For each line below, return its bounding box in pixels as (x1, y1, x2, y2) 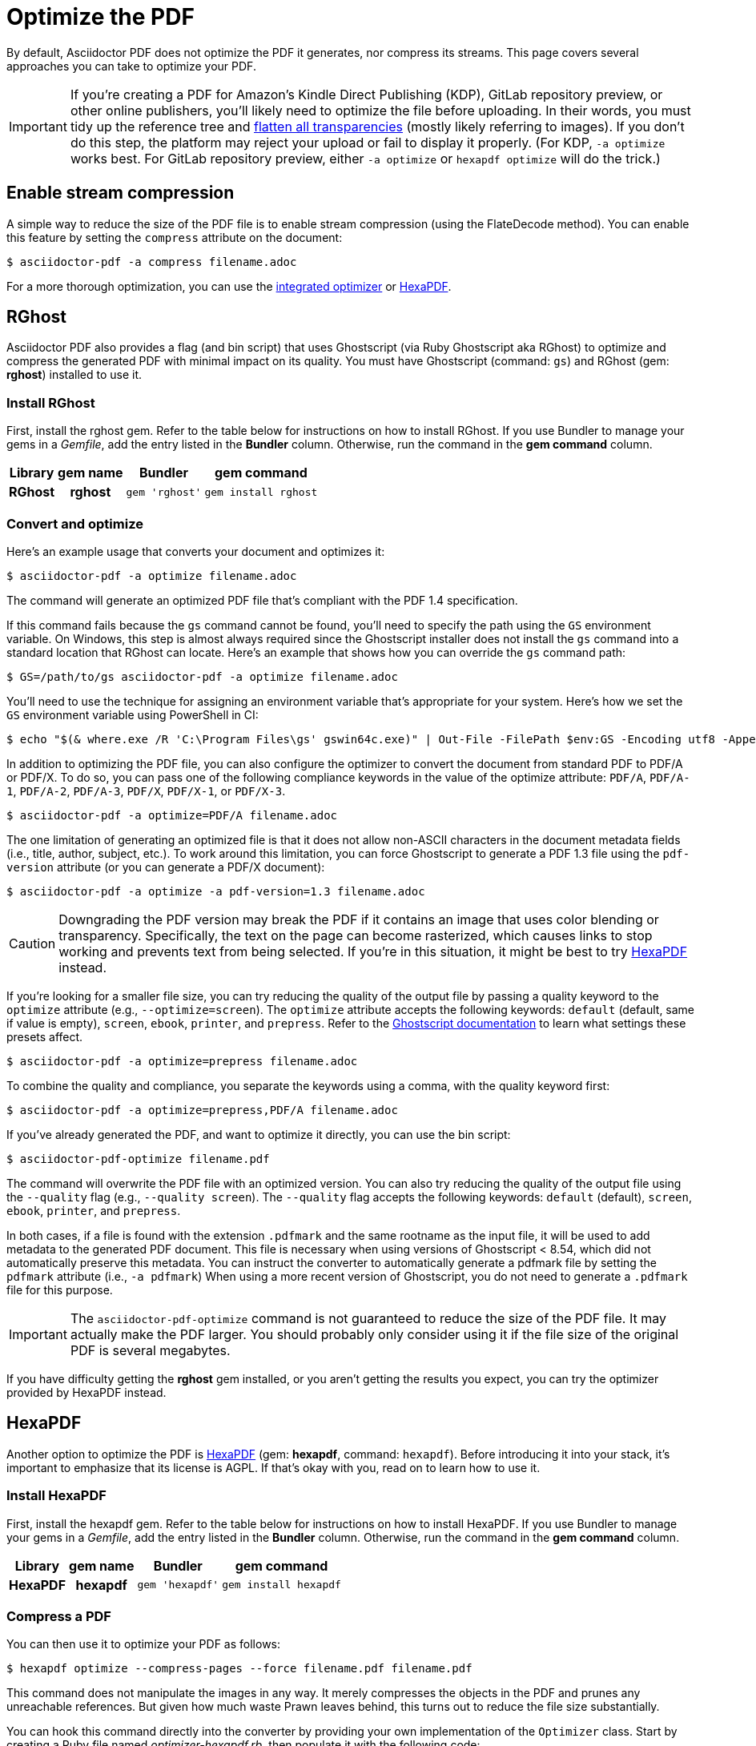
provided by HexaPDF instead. (6, 1385, 167, 1399)
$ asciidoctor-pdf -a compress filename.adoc (6, 255, 297, 268)
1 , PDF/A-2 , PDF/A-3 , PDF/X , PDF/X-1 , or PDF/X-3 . (6, 783, 286, 798)
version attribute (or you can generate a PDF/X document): (6, 859, 325, 874)
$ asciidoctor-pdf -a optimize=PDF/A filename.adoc (6, 808, 338, 822)
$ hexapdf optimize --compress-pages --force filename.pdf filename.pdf (6, 1662, 472, 1676)
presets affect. (6, 1029, 83, 1044)
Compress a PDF (6, 1607, 111, 1624)
